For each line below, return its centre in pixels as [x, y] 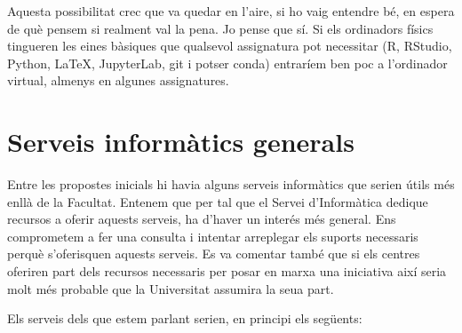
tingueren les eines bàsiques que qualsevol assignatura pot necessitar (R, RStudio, [230, 46]
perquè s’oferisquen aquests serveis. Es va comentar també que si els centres [214, 254]
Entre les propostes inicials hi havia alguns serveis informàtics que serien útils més [231, 184]
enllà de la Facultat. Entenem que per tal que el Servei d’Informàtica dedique [218, 201]
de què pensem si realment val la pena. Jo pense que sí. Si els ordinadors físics [220, 28]
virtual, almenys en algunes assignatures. [118, 80]
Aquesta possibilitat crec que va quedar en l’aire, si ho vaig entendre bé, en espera [231, 11]
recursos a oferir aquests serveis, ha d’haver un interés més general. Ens [202, 219]
